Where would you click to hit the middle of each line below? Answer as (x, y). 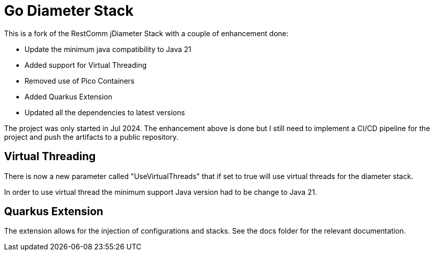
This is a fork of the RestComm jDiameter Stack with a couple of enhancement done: (146, 33)
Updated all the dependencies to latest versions (105, 112)
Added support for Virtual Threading (86, 65)
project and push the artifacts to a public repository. (91, 137)
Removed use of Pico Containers (80, 81)
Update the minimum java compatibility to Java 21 (108, 49)
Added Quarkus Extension (68, 96)
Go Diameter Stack (69, 11)
